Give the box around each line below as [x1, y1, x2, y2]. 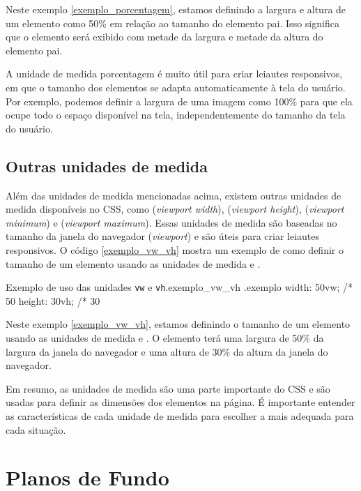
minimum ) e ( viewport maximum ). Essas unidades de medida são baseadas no [6, 215, 337, 229]
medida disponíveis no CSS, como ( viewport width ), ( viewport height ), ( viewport [6, 202, 344, 216]
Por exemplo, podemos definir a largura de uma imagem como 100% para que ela [6, 93, 353, 108]
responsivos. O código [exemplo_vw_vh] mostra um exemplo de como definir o [6, 242, 344, 257]
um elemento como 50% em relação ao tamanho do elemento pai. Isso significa [6, 15, 339, 30]
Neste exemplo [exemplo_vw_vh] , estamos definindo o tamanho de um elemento [6, 317, 351, 331]
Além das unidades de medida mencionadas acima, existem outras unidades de [6, 188, 341, 202]
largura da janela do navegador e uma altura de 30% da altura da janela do [6, 344, 328, 358]
